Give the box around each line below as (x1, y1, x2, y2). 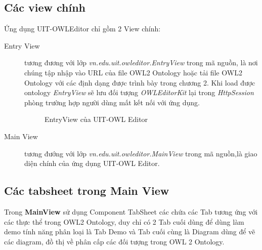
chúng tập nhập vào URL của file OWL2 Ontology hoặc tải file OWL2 (24, 67, 242, 77)
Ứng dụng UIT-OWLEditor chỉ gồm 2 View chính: (4, 23, 161, 34)
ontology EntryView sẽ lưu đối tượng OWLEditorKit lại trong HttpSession (24, 87, 254, 98)
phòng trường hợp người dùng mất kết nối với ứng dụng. (24, 97, 200, 107)
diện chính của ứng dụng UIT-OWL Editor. (24, 158, 160, 169)
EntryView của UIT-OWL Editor (45, 114, 148, 124)
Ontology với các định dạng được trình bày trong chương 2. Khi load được (24, 77, 255, 88)
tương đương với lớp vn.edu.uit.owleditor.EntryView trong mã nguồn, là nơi (24, 57, 258, 68)
